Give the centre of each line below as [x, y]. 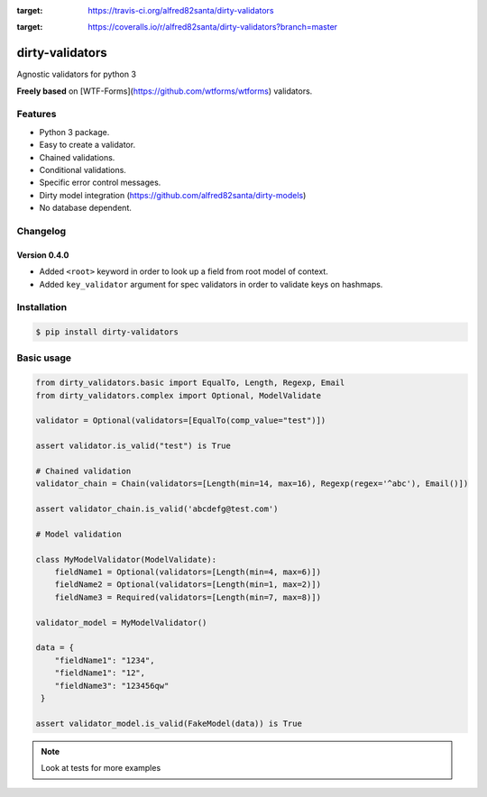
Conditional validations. [83, 170]
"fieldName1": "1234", [105, 660]
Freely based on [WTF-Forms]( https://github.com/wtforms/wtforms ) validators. [165, 91]
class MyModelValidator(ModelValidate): [126, 559]
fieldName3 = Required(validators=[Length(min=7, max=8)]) [188, 597]
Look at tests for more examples [101, 768]
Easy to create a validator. [87, 145]
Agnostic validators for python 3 [77, 74]
